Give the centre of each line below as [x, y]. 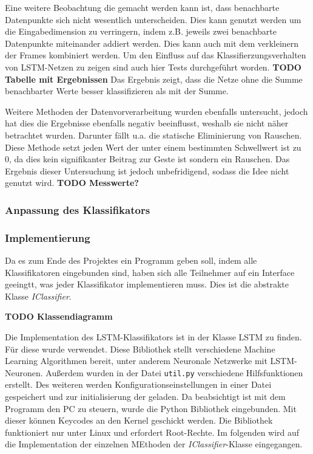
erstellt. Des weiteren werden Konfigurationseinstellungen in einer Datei [138, 384]
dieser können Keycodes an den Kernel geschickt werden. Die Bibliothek [139, 420]
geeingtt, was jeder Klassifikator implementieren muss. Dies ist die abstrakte [147, 284]
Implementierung [48, 237]
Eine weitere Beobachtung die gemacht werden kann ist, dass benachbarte [142, 7]
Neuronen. [24, 372]
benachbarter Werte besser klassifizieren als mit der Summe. [117, 91]
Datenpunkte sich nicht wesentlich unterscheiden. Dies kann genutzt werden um [153, 19]
